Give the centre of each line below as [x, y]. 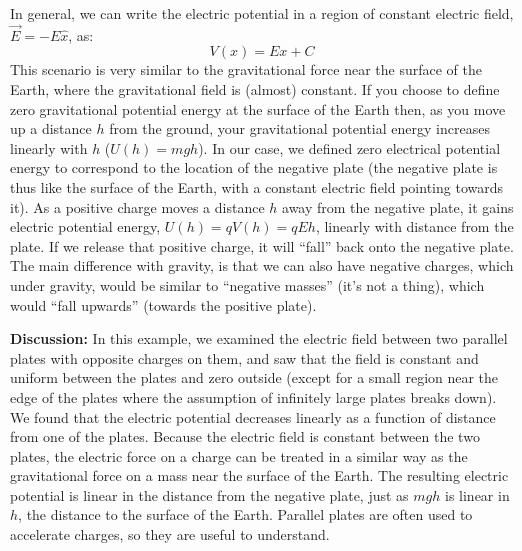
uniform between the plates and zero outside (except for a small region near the [254, 377]
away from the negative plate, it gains [398, 206]
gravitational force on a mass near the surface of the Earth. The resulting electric [259, 475]
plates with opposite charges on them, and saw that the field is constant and [244, 357]
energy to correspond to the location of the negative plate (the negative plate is [254, 167]
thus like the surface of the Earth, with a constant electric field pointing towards [256, 186]
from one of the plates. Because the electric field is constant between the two [245, 436]
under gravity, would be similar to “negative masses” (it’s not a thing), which [247, 284]
